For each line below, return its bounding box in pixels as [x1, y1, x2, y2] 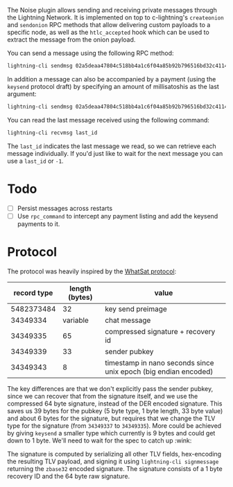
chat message [105, 315, 151, 325]
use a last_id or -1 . [7, 157, 64, 165]
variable [62, 315, 89, 325]
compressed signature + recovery [105, 326, 216, 336]
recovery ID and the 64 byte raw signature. [7, 472, 130, 480]
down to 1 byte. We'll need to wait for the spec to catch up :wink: [7, 436, 192, 445]
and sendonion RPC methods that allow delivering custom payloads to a [7, 21, 211, 29]
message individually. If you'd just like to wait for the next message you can [7, 149, 223, 157]
